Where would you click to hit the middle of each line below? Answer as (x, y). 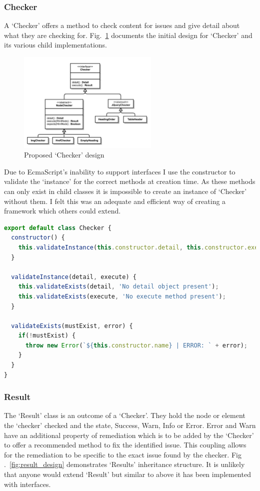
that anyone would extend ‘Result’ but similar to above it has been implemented (127, 474)
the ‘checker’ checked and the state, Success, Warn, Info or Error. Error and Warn (130, 425)
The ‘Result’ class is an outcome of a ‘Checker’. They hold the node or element (125, 415)
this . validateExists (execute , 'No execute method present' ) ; (122, 296)
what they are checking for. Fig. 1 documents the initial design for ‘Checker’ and (128, 35)
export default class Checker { (58, 228)
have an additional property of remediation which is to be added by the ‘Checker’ (129, 435)
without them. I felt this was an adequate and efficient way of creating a (115, 201)
